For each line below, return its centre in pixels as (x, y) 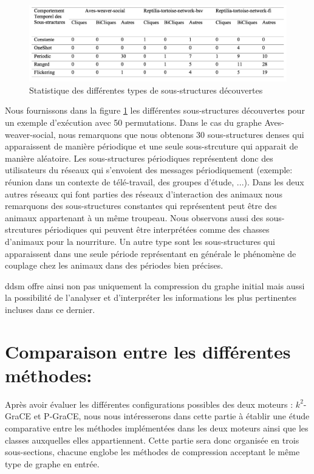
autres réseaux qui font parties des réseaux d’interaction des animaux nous (144, 194)
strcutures (23, 229)
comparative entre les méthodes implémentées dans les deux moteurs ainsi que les (157, 428)
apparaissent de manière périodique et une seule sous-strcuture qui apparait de (152, 146)
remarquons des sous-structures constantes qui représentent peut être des (141, 206)
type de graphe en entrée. (52, 463)
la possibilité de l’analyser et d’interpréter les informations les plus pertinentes (151, 297)
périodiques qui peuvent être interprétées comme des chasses (157, 229)
